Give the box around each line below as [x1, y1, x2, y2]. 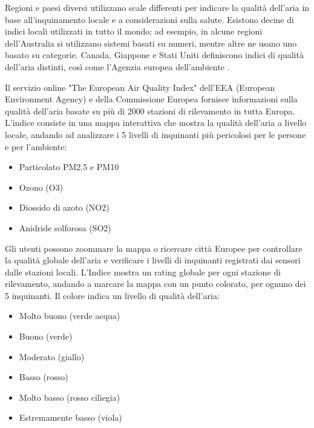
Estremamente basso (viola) [19, 411, 122, 424]
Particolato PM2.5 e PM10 [19, 160, 119, 173]
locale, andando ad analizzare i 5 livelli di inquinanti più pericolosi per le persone [5, 128, 306, 140]
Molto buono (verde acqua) [19, 309, 120, 322]
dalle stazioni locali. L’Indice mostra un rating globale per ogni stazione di [5, 265, 281, 278]
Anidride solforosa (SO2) [19, 221, 111, 234]
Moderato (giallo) [19, 350, 85, 363]
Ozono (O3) [19, 180, 64, 193]
